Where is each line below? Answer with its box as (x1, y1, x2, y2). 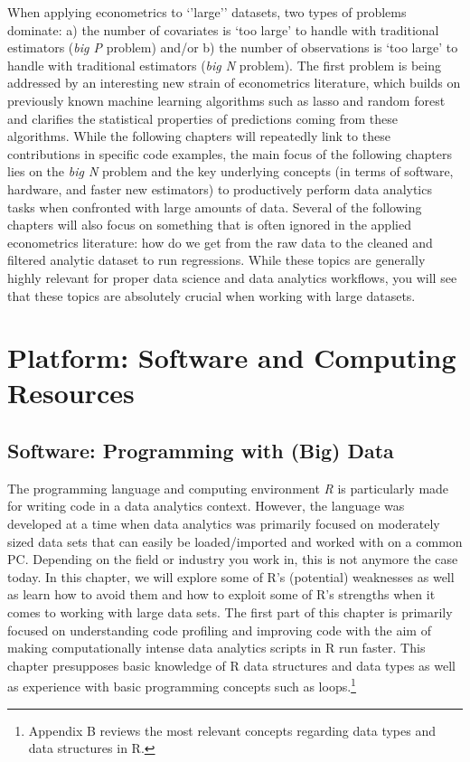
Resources (7, 374, 135, 411)
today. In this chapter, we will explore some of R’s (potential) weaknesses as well (7, 567, 455, 586)
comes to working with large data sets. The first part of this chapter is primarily (7, 603, 453, 622)
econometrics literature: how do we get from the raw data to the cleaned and (7, 232, 433, 251)
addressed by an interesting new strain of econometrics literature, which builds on (7, 73, 461, 92)
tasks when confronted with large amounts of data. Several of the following (7, 197, 422, 216)
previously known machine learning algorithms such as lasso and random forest (7, 90, 446, 109)
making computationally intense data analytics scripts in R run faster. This (7, 638, 426, 657)
